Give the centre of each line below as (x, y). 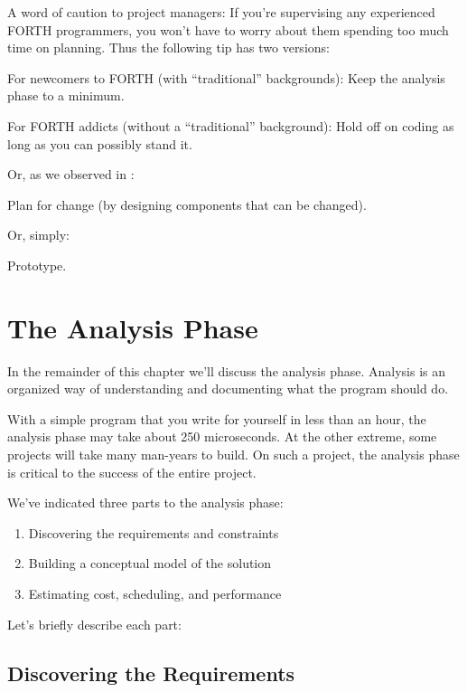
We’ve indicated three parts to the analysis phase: (145, 502)
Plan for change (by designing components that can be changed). (187, 204)
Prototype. (37, 265)
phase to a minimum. (66, 95)
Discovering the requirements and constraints (154, 532)
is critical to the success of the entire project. (132, 472)
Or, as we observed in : (71, 174)
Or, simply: (38, 235)
